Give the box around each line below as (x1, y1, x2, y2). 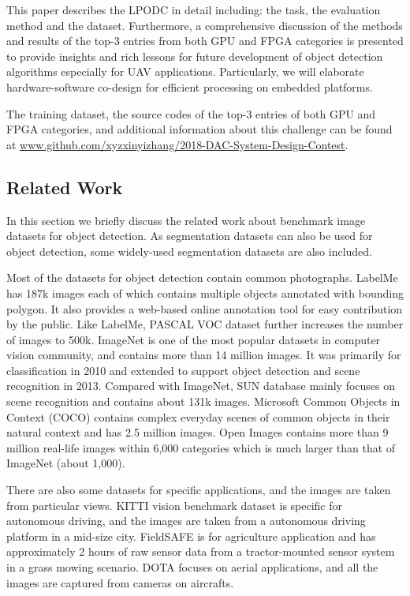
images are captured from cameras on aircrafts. (6, 574, 234, 590)
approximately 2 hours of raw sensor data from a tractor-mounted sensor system (6, 543, 395, 560)
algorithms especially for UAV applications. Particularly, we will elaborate (6, 63, 364, 80)
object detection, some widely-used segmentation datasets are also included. (6, 242, 373, 259)
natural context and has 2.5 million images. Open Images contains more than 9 (6, 424, 389, 440)
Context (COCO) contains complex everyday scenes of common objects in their (6, 408, 390, 425)
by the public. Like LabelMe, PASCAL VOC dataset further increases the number (6, 316, 404, 332)
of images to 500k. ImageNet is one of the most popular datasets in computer (6, 331, 381, 347)
